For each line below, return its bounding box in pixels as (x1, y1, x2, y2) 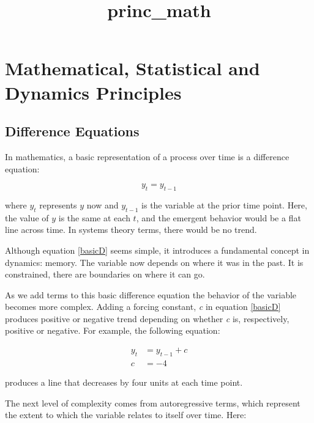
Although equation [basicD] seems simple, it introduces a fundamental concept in (5, 243, 310, 256)
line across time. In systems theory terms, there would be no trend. (5, 223, 257, 236)
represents (39, 198, 77, 211)
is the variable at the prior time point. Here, (141, 198, 307, 211)
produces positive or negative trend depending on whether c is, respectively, (5, 312, 290, 325)
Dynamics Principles (5, 79, 182, 105)
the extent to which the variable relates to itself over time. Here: (5, 408, 247, 421)
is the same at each (58, 211, 130, 224)
